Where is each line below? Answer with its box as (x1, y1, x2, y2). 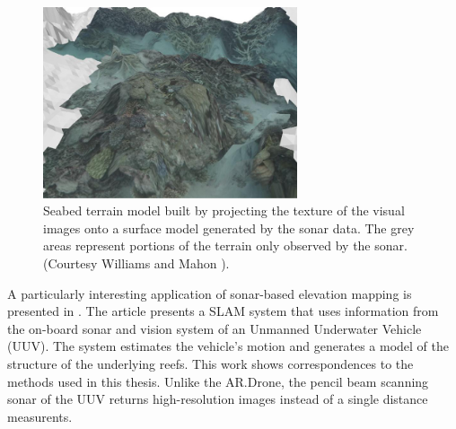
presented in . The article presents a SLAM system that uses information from (7, 302, 439, 320)
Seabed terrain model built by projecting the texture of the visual (43, 201, 405, 220)
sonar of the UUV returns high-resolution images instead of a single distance (7, 390, 428, 408)
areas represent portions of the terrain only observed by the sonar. (43, 236, 408, 255)
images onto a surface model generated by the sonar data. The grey (43, 218, 415, 237)
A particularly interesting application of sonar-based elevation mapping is (7, 284, 412, 302)
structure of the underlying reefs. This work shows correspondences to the (7, 354, 414, 372)
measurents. (7, 407, 73, 425)
